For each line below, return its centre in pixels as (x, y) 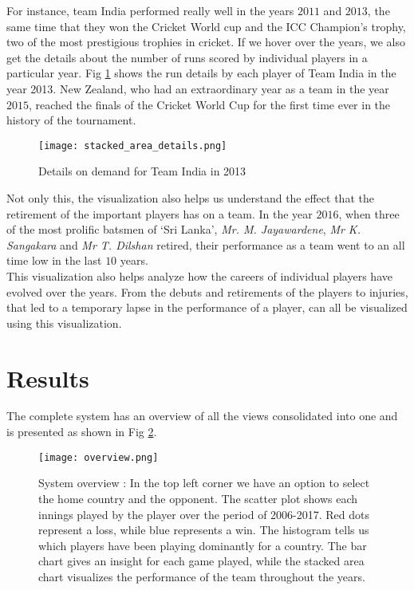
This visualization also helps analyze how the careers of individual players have (199, 275)
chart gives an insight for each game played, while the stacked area (201, 561)
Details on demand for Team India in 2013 (142, 171)
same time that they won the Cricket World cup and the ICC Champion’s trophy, (206, 26)
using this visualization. (64, 323)
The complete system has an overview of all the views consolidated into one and (202, 416)
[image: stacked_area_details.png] (133, 146)
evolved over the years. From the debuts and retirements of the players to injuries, (207, 291)
